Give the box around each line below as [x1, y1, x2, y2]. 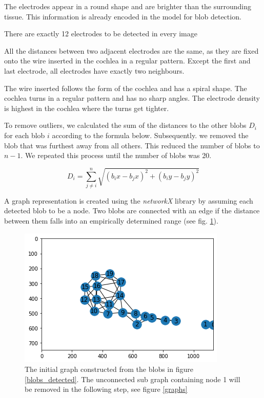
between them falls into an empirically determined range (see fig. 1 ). [4, 215, 218, 226]
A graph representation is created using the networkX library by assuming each [4, 195, 253, 206]
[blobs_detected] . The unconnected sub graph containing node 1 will [25, 373, 240, 384]
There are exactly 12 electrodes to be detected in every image [4, 28, 197, 39]
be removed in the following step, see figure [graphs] [25, 384, 188, 394]
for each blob [4, 129, 45, 140]
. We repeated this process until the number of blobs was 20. [21, 150, 212, 161]
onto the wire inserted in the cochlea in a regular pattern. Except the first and [4, 55, 251, 66]
